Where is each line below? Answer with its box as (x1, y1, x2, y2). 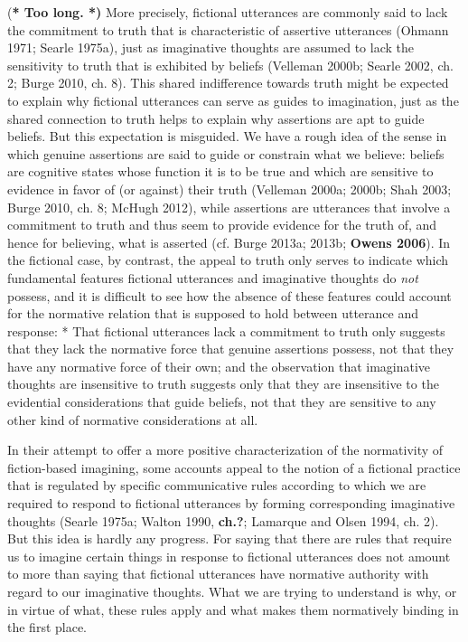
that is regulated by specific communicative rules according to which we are (7, 476, 426, 495)
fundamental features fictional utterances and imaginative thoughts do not (7, 268, 418, 287)
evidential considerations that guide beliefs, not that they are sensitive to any (7, 392, 436, 411)
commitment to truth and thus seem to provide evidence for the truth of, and (7, 215, 437, 234)
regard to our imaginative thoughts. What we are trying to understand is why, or (7, 582, 457, 600)
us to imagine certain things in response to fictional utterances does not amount (7, 546, 451, 565)
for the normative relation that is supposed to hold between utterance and (7, 304, 419, 323)
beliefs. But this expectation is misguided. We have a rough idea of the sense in (7, 127, 447, 146)
